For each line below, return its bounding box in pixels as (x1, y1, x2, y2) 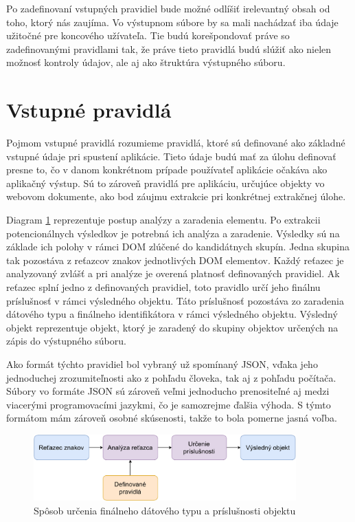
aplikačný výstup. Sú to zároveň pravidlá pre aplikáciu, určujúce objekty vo (6, 175, 325, 190)
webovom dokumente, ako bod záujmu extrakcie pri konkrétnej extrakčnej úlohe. (6, 189, 346, 204)
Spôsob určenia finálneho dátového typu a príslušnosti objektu (34, 503, 296, 518)
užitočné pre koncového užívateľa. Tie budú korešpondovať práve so (6, 28, 290, 43)
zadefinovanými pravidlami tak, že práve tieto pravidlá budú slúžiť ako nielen (6, 41, 332, 56)
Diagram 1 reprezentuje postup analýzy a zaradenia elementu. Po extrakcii (6, 213, 321, 227)
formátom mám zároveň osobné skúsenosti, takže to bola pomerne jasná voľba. (6, 411, 337, 425)
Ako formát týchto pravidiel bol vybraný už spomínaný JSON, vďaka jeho (6, 357, 318, 371)
